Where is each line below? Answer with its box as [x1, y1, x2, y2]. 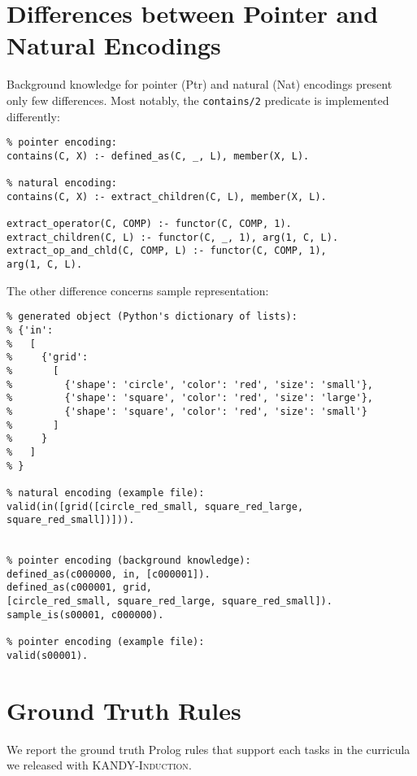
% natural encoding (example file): [7, 486, 205, 499]
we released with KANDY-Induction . [7, 756, 192, 774]
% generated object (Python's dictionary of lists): [7, 311, 298, 323]
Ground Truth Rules [7, 693, 241, 726]
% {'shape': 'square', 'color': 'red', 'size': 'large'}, [7, 392, 374, 404]
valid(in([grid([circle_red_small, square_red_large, [7, 500, 304, 512]
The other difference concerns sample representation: [7, 281, 269, 299]
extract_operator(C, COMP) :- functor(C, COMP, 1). [7, 218, 292, 230]
